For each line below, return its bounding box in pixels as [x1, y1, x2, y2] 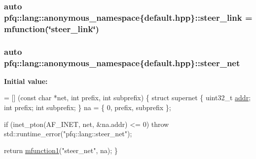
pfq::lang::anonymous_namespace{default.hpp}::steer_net [4, 56, 240, 69]
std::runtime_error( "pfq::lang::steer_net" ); [4, 128, 132, 139]
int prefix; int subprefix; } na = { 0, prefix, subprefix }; [4, 102, 171, 113]
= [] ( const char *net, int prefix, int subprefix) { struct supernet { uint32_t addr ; [4, 92, 251, 103]
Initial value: [4, 76, 48, 86]
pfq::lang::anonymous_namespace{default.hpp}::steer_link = [4, 11, 253, 23]
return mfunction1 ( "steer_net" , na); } [4, 145, 118, 155]
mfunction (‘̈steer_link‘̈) [4, 22, 99, 35]
